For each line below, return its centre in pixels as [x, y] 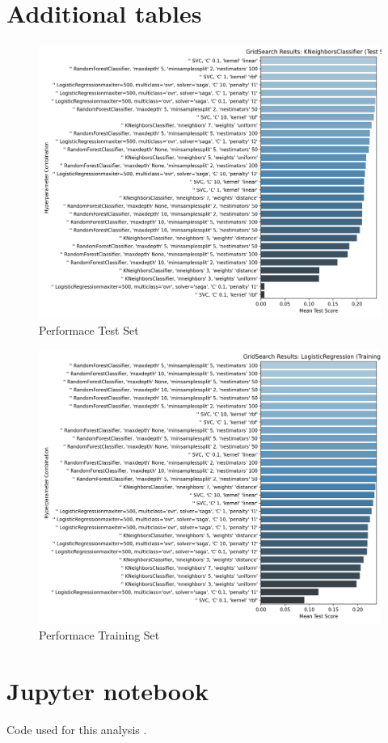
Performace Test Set [89, 329]
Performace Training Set [99, 635]
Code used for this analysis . [77, 729]
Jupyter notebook [108, 690]
